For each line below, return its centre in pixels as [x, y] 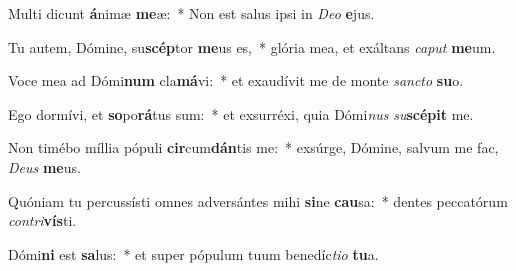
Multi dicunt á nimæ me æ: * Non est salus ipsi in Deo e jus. [191, 13]
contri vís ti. [42, 220]
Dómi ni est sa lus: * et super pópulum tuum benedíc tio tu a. [193, 253]
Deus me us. [44, 166]
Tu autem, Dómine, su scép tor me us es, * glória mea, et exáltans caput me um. [252, 46]
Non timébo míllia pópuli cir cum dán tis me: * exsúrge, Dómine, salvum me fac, [253, 147]
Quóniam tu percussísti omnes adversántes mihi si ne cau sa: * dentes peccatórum [258, 200]
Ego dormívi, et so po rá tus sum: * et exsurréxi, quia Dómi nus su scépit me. [241, 113]
